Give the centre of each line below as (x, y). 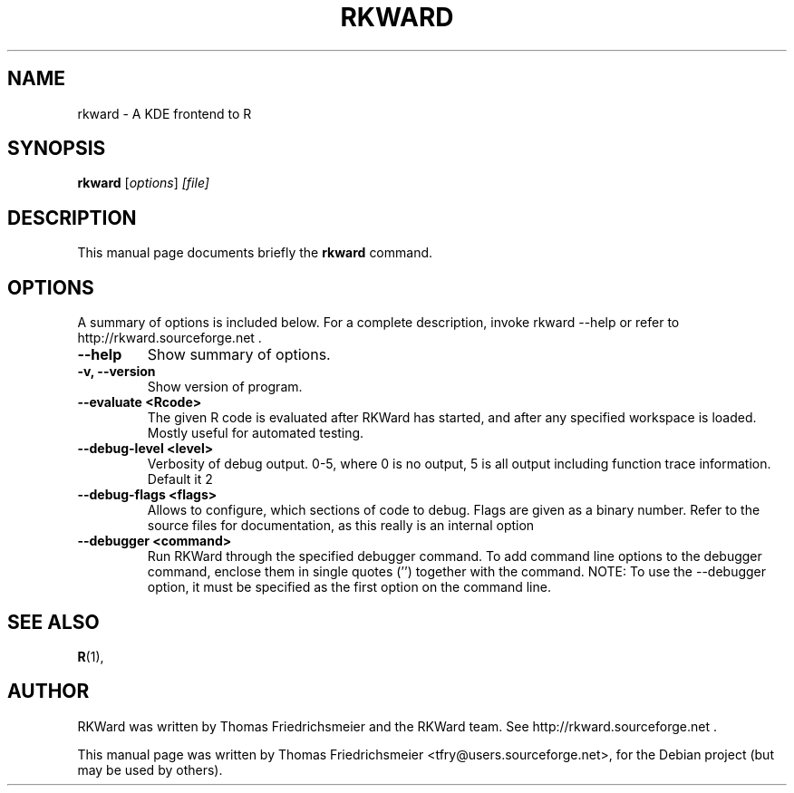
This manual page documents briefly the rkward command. (255, 253)
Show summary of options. (239, 355)
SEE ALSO (53, 622)
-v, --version (116, 372)
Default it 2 (180, 479)
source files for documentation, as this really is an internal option (341, 526)
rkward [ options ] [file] (143, 183)
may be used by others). (150, 769)
